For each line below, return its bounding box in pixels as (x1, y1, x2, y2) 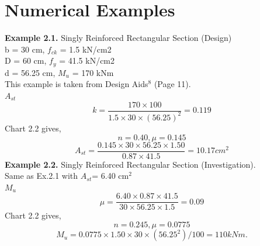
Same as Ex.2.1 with (5, 169, 78, 182)
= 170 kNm (72, 66, 114, 78)
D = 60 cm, (5, 54, 47, 67)
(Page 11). (154, 78, 191, 90)
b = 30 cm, (5, 43, 45, 55)
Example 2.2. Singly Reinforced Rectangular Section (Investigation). (5, 158, 256, 170)
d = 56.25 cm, (5, 66, 56, 78)
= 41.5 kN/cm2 (59, 54, 115, 67)
